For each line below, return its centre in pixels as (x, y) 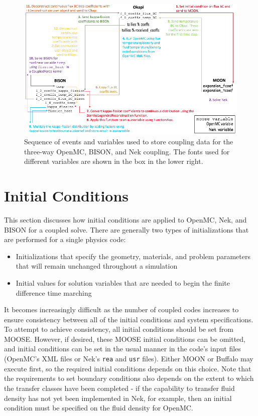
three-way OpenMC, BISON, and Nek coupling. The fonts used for (127, 151)
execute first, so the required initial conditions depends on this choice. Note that (128, 368)
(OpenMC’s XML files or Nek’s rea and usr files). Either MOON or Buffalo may (129, 359)
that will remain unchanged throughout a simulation (97, 266)
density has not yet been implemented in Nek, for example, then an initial (118, 398)
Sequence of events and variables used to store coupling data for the (129, 142)
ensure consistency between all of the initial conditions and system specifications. (129, 319)
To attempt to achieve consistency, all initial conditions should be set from (119, 329)
